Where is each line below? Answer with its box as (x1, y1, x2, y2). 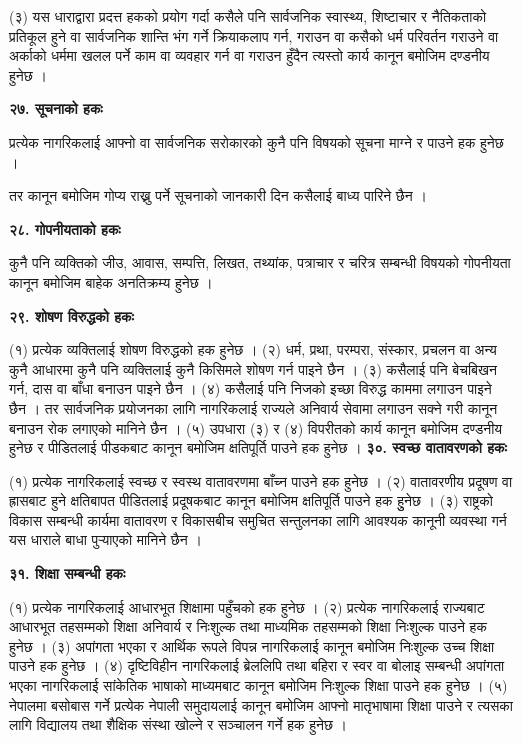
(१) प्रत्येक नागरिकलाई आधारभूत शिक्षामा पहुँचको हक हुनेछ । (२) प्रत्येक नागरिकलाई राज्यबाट (9, 596, 485, 617)
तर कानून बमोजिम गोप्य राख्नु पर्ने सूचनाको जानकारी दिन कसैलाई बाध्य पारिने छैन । (9, 185, 427, 206)
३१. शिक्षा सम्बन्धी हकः (9, 563, 126, 584)
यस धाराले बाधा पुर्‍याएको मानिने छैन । (9, 529, 202, 550)
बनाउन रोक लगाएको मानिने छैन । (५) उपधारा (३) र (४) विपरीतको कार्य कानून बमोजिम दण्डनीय (9, 417, 503, 438)
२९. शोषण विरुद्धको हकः (9, 305, 134, 326)
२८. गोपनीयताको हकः (9, 218, 121, 239)
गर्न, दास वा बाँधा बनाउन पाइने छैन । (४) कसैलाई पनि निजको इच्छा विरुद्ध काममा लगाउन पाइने (9, 378, 492, 399)
